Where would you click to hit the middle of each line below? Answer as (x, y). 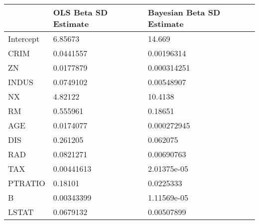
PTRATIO (27, 183)
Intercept (24, 39)
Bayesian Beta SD (184, 12)
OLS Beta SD (80, 12)
